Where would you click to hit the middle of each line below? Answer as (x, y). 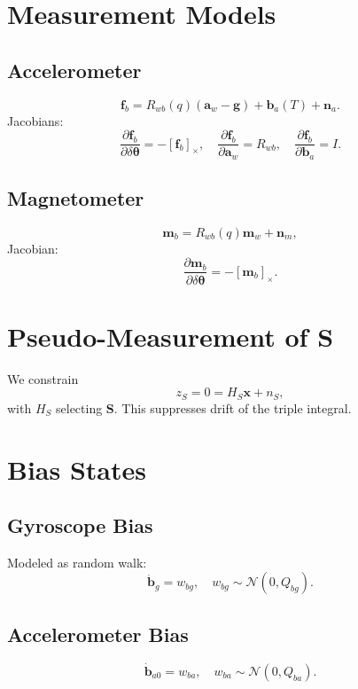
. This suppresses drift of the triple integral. (233, 407)
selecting (79, 407)
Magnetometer (76, 198)
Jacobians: (35, 120)
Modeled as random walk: (77, 562)
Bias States (77, 469)
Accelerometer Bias (98, 634)
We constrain (43, 378)
